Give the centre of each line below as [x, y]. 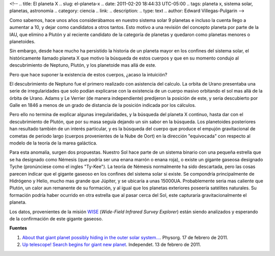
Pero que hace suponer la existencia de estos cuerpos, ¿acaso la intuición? [88, 74]
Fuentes [18, 228]
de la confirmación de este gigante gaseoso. [56, 218]
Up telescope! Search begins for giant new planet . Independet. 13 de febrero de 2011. [112, 245]
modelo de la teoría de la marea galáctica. [53, 143]
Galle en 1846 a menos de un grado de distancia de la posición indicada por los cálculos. [103, 105]
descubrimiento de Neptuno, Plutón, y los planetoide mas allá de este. [83, 65]
